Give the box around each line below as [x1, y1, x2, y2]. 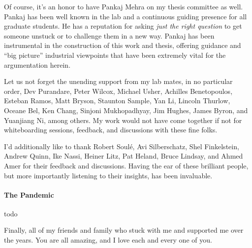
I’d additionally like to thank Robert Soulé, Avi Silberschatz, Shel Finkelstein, [4, 141, 239, 151]
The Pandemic [4, 189, 54, 200]
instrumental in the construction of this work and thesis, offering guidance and [4, 40, 241, 50]
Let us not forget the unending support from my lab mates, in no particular [4, 76, 233, 86]
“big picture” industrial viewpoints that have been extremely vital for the [4, 49, 226, 60]
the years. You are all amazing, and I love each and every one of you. [4, 235, 212, 245]
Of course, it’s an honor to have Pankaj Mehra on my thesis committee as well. [4, 1, 243, 11]
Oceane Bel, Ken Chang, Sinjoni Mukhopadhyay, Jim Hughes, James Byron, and [4, 105, 248, 115]
